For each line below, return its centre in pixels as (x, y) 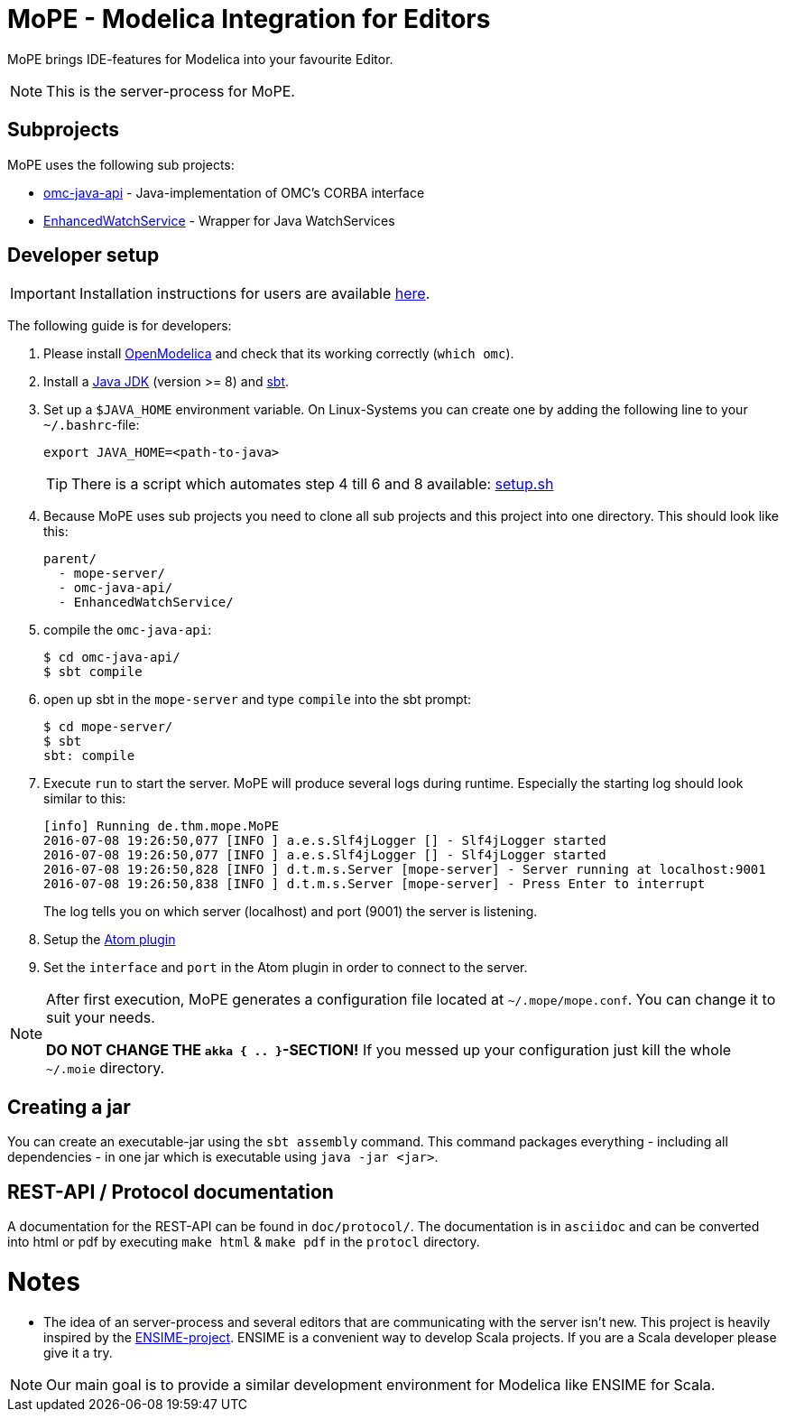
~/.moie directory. (106, 1068)
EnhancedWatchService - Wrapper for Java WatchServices (219, 220)
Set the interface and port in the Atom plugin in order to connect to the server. (286, 968)
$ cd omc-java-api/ (112, 658)
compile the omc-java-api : (128, 630)
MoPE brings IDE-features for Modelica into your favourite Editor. (200, 59)
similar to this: (85, 799)
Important (43, 294)
